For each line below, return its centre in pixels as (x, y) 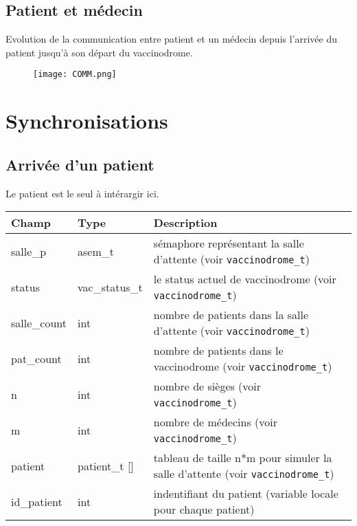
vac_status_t (110, 287)
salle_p (29, 251)
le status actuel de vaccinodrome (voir (245, 279)
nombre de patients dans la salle (231, 315)
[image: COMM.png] (75, 75)
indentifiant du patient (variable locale (246, 494)
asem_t (95, 251)
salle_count (39, 322)
